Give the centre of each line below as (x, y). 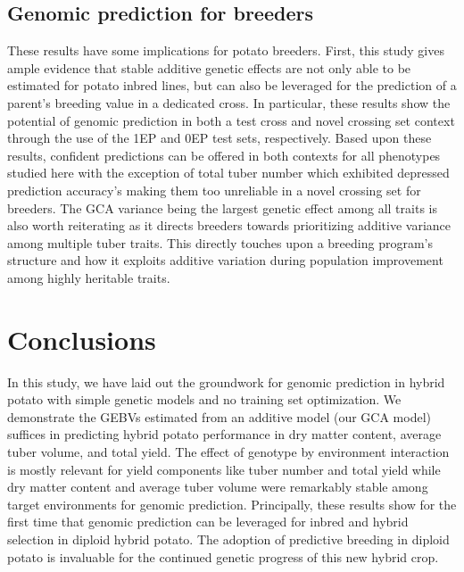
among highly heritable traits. (89, 277)
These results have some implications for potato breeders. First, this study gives (226, 50)
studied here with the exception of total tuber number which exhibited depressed (228, 173)
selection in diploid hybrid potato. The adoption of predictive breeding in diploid (228, 539)
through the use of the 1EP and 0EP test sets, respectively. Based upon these (220, 138)
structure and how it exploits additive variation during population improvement (225, 260)
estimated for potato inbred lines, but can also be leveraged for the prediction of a (232, 85)
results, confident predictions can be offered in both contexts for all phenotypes (224, 155)
